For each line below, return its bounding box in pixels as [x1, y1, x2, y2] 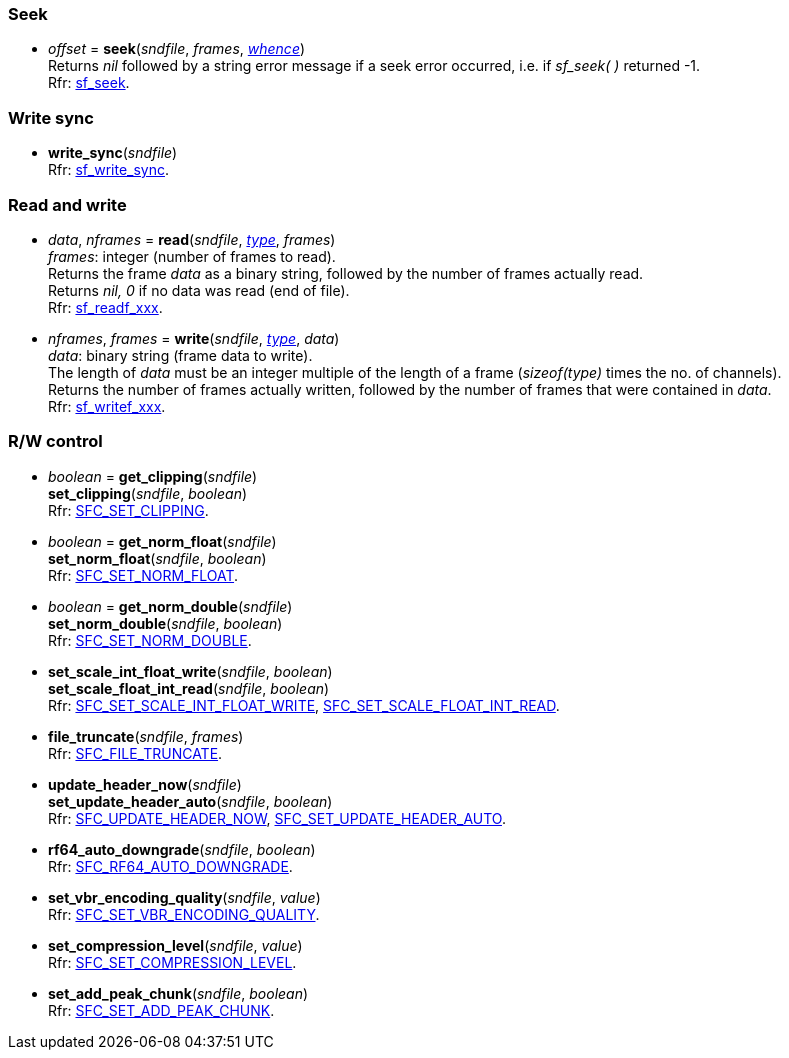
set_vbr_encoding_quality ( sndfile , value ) [48, 888, 321, 906]
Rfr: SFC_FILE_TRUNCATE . [48, 744, 223, 762]
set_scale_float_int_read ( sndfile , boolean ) [48, 679, 330, 697]
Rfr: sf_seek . [48, 74, 130, 92]
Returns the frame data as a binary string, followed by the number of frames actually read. [48, 264, 644, 282]
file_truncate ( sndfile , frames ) [48, 727, 244, 745]
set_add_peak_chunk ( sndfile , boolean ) [48, 984, 309, 1002]
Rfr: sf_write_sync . [48, 161, 170, 179]
